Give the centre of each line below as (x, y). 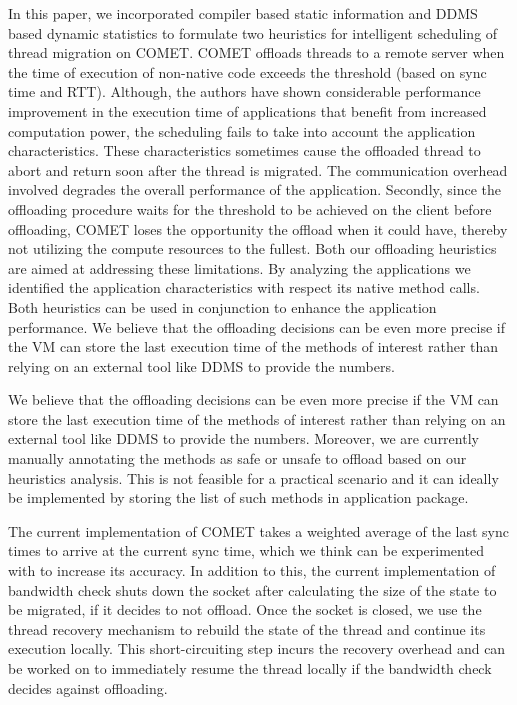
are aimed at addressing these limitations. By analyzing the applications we (239, 267)
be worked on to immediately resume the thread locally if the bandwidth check (250, 668)
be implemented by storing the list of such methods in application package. (238, 497)
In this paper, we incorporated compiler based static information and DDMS (243, 13)
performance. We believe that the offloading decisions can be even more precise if (256, 326)
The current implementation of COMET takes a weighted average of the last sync (258, 530)
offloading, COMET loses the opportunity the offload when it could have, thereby (258, 228)
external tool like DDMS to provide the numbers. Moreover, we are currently (243, 438)
